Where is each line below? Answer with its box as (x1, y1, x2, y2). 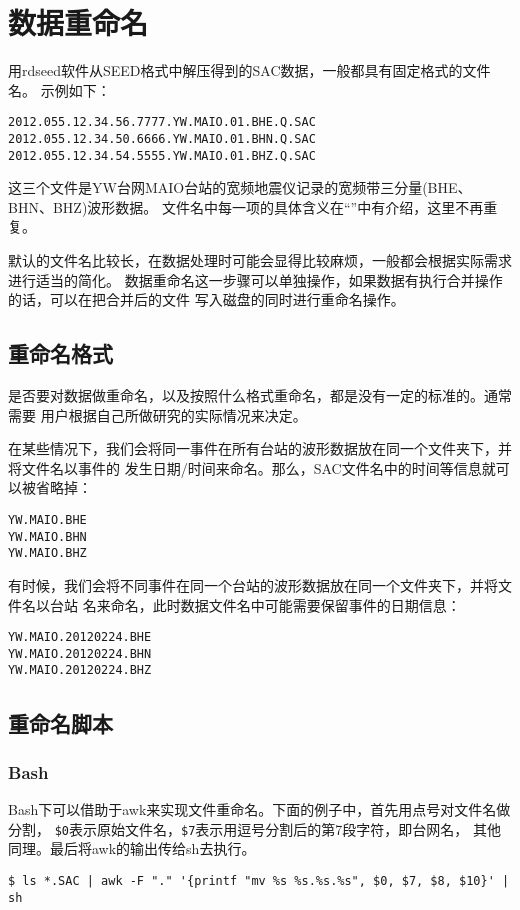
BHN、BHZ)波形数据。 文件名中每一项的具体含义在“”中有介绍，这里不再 (8, 196, 484, 217)
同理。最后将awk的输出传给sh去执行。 (8, 838, 256, 859)
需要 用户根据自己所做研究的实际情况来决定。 (8, 404, 307, 425)
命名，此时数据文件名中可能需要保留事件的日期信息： (110, 594, 461, 615)
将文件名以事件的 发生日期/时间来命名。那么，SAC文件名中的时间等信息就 (8, 457, 496, 478)
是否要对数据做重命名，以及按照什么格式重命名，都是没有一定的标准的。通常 (8, 385, 512, 406)
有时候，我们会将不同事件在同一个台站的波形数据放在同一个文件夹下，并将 (8, 574, 498, 595)
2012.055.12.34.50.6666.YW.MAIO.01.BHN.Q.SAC (8, 131, 316, 146)
